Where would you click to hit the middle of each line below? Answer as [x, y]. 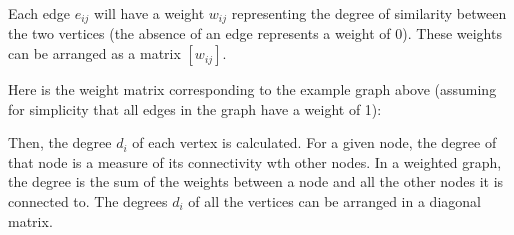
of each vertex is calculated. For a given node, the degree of [314, 142]
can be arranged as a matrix [94, 53]
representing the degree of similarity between [369, 13]
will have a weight [149, 13]
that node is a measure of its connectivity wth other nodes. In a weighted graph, [255, 161]
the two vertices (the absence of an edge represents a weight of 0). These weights [255, 33]
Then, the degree [60, 142]
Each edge [39, 13]
